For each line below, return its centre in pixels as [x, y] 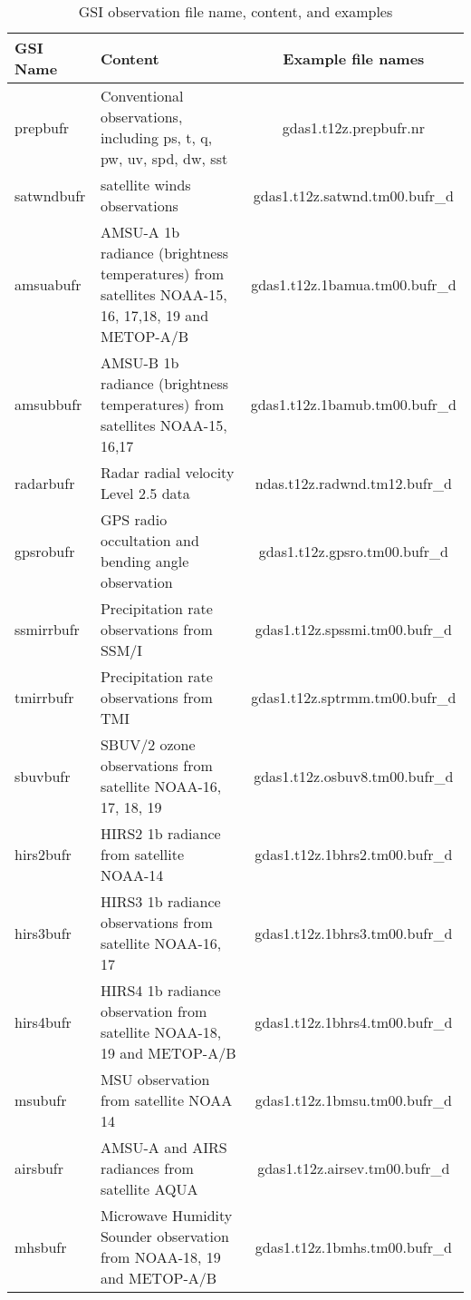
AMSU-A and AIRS [163, 1147]
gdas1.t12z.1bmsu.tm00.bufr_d [353, 1100]
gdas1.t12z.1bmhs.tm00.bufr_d [353, 1246]
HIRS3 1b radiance [160, 901]
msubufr [41, 1100]
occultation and [149, 540]
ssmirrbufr [47, 629]
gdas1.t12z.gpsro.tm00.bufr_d [353, 551]
